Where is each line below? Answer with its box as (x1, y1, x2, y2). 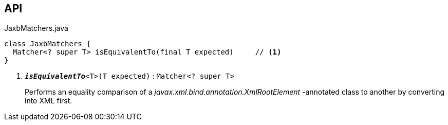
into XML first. (25, 96, 72, 105)
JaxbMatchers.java (4, 24, 68, 33)
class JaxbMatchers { (4, 40, 91, 48)
